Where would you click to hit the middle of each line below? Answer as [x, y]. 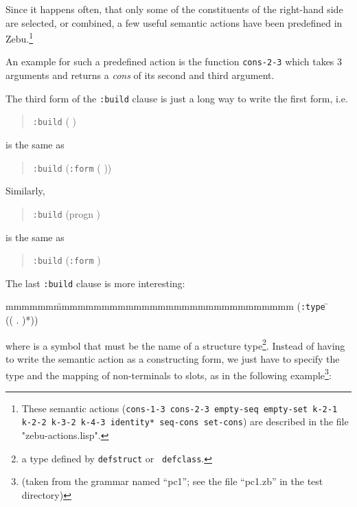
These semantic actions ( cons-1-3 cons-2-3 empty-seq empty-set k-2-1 [180, 408]
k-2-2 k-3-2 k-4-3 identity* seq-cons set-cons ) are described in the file [185, 421]
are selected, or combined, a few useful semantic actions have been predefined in [174, 22]
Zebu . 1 [20, 37]
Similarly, [25, 191]
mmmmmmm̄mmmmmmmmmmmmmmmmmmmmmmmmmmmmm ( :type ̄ [167, 306]
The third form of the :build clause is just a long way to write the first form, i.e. [177, 98]
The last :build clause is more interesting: [95, 283]
